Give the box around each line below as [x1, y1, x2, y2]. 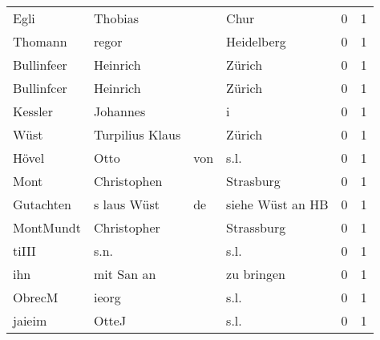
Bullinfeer [13, 55, 67, 74]
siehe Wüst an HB [226, 195, 329, 213]
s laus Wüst [93, 195, 160, 213]
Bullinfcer [13, 79, 67, 97]
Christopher [93, 218, 160, 237]
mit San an [93, 265, 156, 283]
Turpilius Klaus [93, 125, 181, 144]
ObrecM [13, 288, 59, 306]
